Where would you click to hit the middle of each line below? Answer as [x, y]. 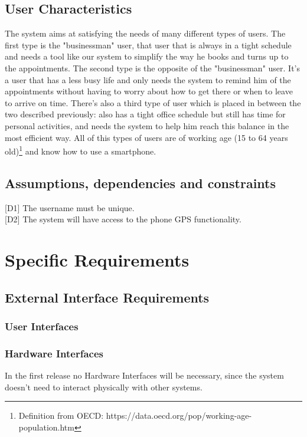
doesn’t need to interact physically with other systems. [104, 387]
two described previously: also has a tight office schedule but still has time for [145, 114]
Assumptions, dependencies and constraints [140, 183]
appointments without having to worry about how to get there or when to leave [149, 91]
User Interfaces [42, 326]
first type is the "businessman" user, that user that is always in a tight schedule [148, 45]
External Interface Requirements [107, 297]
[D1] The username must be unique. [70, 207]
